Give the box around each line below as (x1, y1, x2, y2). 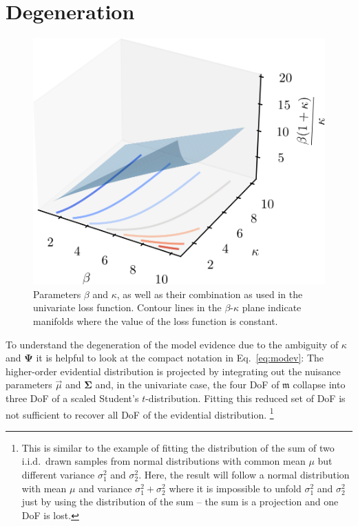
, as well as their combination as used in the (116, 286, 303, 301)
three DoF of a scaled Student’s (6, 391, 139, 406)
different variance (21, 467, 95, 482)
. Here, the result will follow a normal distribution (138, 467, 350, 482)
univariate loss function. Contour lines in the (33, 300, 222, 315)
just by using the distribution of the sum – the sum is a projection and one (21, 494, 339, 509)
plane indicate (242, 300, 302, 315)
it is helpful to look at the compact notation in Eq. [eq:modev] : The (36, 350, 324, 365)
